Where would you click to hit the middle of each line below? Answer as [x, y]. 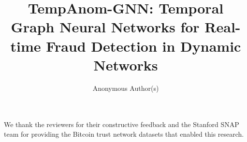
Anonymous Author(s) [126, 88]
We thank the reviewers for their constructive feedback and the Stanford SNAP [122, 124]
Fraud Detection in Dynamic [144, 46]
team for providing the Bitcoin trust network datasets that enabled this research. [124, 134]
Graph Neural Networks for [105, 27]
